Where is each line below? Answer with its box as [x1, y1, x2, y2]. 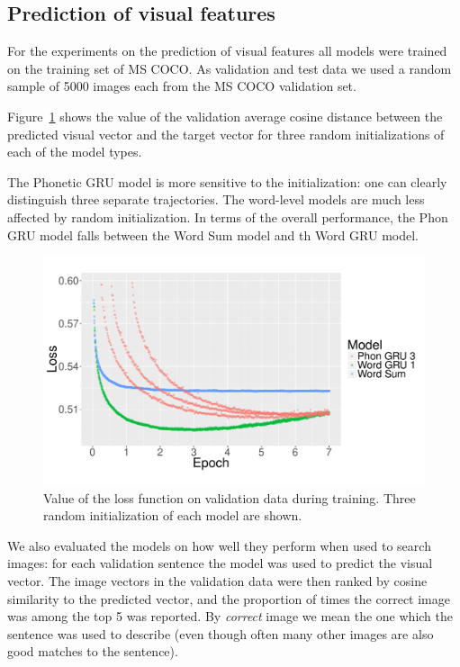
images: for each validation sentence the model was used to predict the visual [7, 554, 433, 572]
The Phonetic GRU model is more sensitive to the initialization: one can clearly [7, 172, 447, 191]
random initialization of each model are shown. [43, 506, 302, 525]
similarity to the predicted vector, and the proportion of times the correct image [7, 589, 450, 608]
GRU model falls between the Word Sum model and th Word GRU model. [7, 225, 419, 244]
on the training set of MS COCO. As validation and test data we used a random [7, 59, 452, 77]
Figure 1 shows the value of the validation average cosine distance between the [7, 106, 443, 125]
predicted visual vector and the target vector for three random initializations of [7, 124, 445, 143]
